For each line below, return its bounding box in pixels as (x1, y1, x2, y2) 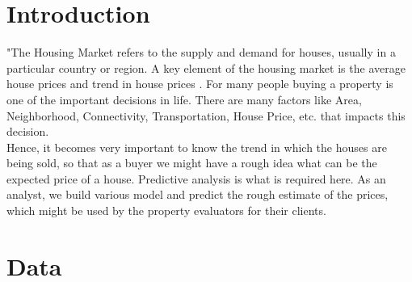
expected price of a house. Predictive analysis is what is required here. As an (6, 170, 386, 187)
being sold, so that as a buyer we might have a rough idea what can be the (6, 154, 377, 171)
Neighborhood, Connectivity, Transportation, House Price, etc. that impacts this (6, 107, 406, 124)
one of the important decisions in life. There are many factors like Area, (6, 90, 362, 107)
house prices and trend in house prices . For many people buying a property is (6, 75, 393, 92)
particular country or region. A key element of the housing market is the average (6, 59, 406, 76)
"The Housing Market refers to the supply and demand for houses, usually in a (6, 44, 396, 61)
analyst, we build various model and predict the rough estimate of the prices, (6, 186, 389, 203)
